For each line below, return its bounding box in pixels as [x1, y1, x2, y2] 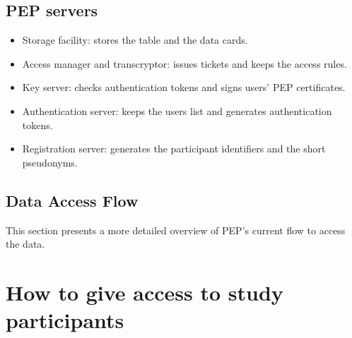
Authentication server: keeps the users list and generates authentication [22, 103, 332, 118]
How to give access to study [6, 277, 283, 306]
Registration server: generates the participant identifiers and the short [22, 141, 326, 156]
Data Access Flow [6, 189, 139, 211]
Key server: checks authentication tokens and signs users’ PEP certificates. [22, 80, 346, 95]
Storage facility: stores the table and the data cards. [22, 32, 248, 47]
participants [6, 306, 124, 334]
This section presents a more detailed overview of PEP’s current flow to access [6, 222, 346, 237]
